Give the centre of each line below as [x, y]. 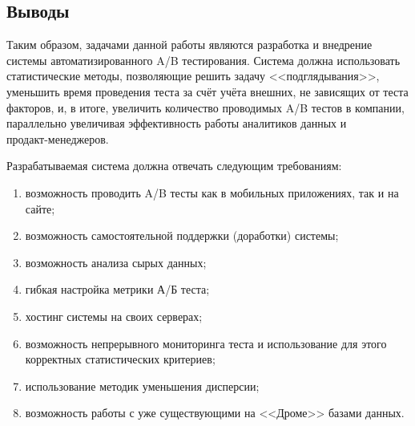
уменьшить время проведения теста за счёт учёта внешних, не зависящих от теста [207, 91]
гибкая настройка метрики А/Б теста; [117, 289]
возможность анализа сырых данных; [116, 262]
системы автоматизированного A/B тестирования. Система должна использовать [203, 60]
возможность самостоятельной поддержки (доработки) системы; [182, 235]
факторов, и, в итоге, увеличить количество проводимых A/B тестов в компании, [205, 107]
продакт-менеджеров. [58, 138]
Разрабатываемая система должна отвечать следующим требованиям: [174, 166]
